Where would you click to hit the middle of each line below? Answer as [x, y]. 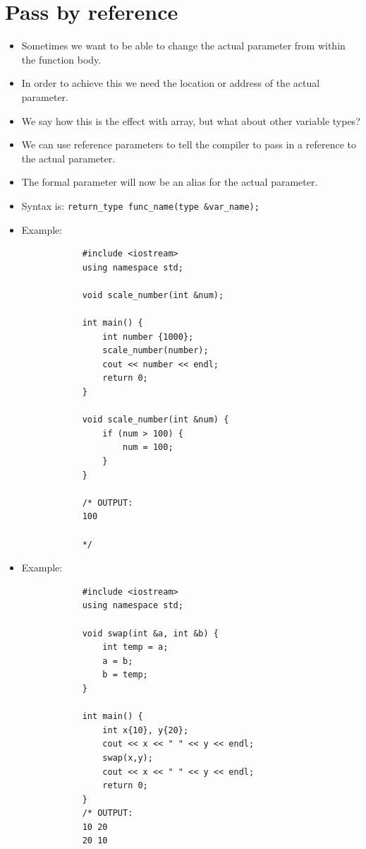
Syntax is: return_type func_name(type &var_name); [140, 205]
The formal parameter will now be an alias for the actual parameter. [170, 182]
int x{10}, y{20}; [146, 730]
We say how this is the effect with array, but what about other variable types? [191, 120]
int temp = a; [135, 647]
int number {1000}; [148, 337]
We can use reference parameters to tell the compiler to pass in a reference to [189, 144]
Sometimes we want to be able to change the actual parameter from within [183, 46]
